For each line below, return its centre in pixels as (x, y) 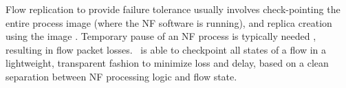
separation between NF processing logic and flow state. (121, 76)
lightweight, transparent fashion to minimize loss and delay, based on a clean (167, 63)
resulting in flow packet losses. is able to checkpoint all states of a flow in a (166, 49)
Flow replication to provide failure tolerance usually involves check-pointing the (173, 9)
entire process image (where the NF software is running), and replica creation (169, 22)
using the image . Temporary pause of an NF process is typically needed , (161, 36)
